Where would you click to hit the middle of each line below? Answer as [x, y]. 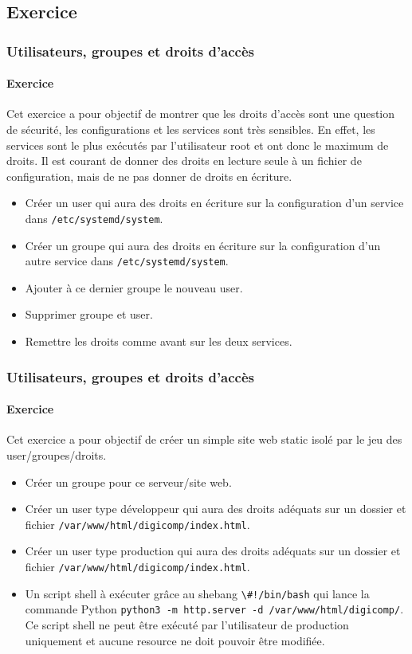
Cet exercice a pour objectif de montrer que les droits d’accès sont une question [201, 114]
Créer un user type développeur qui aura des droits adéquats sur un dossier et [216, 509]
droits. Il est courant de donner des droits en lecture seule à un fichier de [184, 161]
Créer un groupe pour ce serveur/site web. [128, 482]
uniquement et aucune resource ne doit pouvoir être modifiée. [175, 640]
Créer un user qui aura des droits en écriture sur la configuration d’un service [214, 203]
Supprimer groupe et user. [89, 314]
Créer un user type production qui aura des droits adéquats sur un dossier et [213, 551]
